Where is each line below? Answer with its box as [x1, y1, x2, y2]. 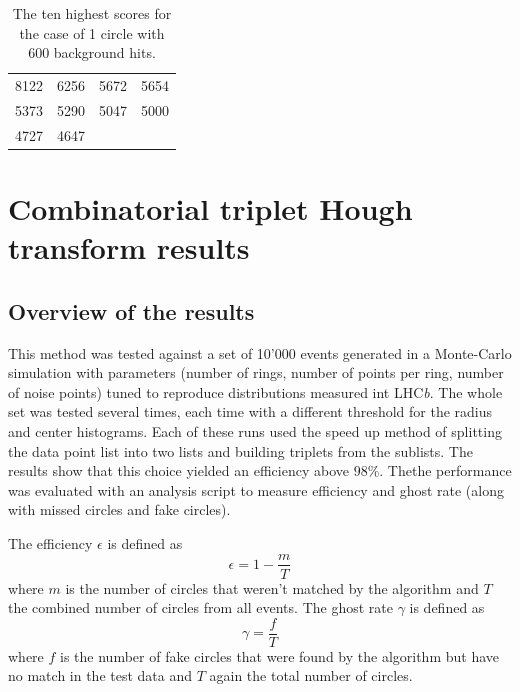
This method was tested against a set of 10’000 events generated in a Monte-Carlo [8, 342, 512, 363]
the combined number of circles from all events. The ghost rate [8, 597, 393, 618]
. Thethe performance [379, 460, 512, 481]
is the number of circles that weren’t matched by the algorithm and [65, 577, 479, 598]
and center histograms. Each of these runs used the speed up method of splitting [8, 420, 502, 441]
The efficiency [8, 532, 93, 553]
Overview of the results [8, 295, 255, 326]
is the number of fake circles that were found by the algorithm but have [60, 645, 499, 666]
